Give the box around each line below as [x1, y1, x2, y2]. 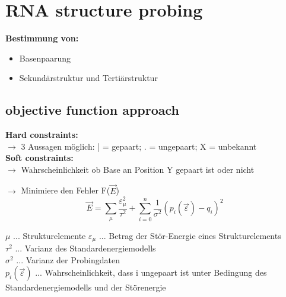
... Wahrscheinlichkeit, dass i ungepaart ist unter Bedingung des [35, 266, 267, 279]
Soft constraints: [5, 151, 74, 164]
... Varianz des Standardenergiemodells [15, 242, 156, 254]
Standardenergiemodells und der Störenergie [5, 281, 166, 293]
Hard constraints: [5, 128, 78, 141]
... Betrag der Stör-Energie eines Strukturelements [98, 229, 281, 241]
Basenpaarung [19, 51, 71, 64]
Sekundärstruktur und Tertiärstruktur [19, 72, 158, 84]
